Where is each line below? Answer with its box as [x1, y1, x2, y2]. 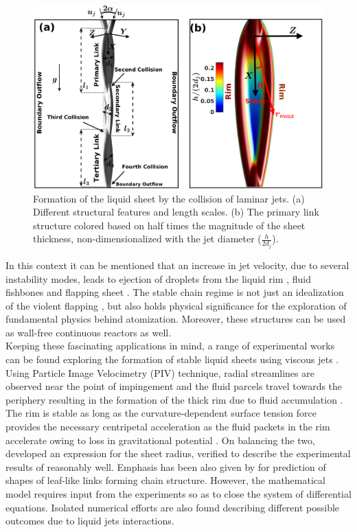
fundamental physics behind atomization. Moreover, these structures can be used [5, 312, 346, 326]
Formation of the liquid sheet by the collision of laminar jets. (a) [33, 191, 305, 205]
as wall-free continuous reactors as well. [5, 325, 172, 339]
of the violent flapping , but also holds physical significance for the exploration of [5, 298, 347, 312]
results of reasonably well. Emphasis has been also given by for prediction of [5, 459, 326, 474]
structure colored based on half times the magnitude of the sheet [33, 218, 306, 232]
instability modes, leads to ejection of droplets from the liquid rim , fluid [5, 271, 311, 286]
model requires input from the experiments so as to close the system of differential [5, 487, 352, 500]
